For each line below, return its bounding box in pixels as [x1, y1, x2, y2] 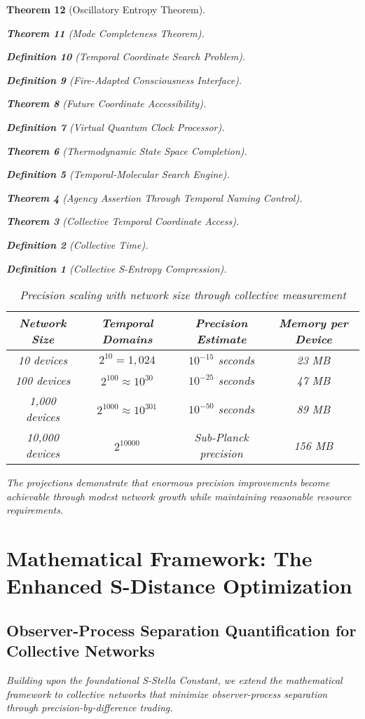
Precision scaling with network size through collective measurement [20, 287, 346, 303]
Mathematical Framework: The [6, 544, 312, 573]
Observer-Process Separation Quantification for [6, 619, 357, 641]
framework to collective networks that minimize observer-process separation [6, 686, 328, 701]
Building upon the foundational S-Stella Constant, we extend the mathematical [6, 673, 343, 687]
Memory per [278, 315, 348, 331]
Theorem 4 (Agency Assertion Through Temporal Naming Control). [6, 190, 303, 205]
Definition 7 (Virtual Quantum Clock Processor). [6, 119, 225, 134]
